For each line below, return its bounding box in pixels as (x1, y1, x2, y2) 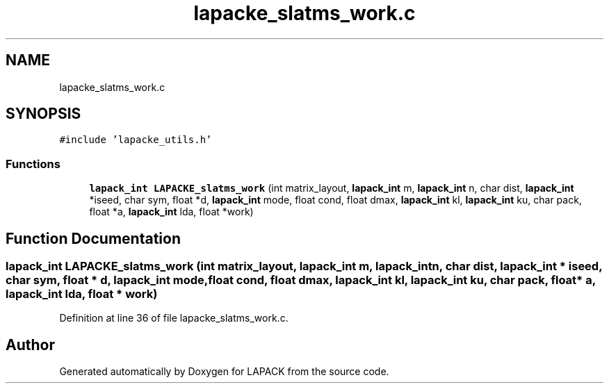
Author (6, 336, 55, 354)
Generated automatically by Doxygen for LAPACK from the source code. (59, 365, 389, 378)
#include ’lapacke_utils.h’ (59, 134, 212, 146)
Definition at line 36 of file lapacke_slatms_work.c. (59, 312, 289, 324)
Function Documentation (6, 229, 181, 247)
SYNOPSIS (6, 105, 81, 123)
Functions (6, 156, 60, 171)
